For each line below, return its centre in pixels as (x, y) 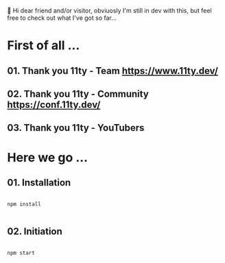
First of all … (44, 46)
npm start (21, 253)
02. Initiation (35, 231)
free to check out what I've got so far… (62, 18)
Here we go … (47, 157)
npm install (24, 204)
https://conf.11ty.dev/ (54, 104)
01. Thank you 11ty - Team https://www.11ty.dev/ (113, 71)
